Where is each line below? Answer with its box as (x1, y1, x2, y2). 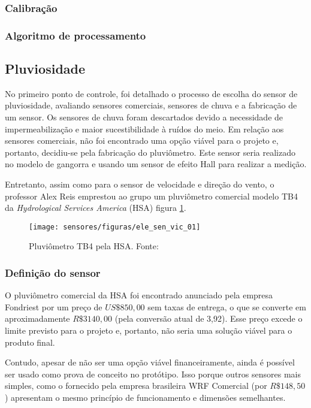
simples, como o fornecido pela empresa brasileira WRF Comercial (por (5, 379, 267, 392)
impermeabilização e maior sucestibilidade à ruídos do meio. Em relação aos (5, 122, 284, 135)
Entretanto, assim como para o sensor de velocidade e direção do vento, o (5, 178, 274, 191)
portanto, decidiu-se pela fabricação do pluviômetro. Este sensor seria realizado (5, 146, 295, 158)
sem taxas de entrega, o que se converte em (147, 300, 306, 313)
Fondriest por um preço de (5, 300, 102, 313)
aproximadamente (5, 312, 70, 325)
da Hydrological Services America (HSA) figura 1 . (5, 201, 186, 214)
